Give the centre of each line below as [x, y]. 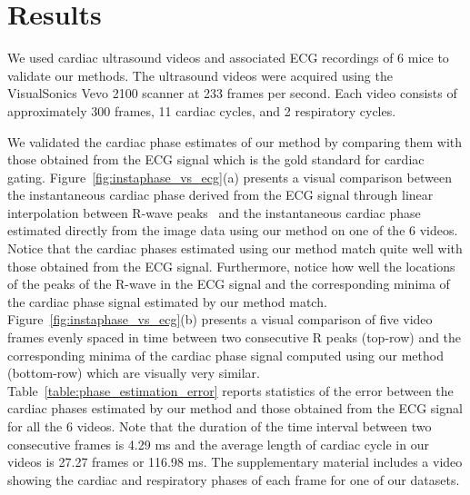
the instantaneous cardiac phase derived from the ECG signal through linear [220, 195]
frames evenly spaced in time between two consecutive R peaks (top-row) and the [235, 337]
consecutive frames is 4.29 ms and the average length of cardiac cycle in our [218, 444]
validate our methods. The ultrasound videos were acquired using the [200, 75]
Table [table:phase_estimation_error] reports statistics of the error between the [230, 390]
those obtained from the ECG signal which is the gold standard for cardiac [216, 159]
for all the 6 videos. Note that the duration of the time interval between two [220, 426]
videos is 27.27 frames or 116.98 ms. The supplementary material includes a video [235, 462]
